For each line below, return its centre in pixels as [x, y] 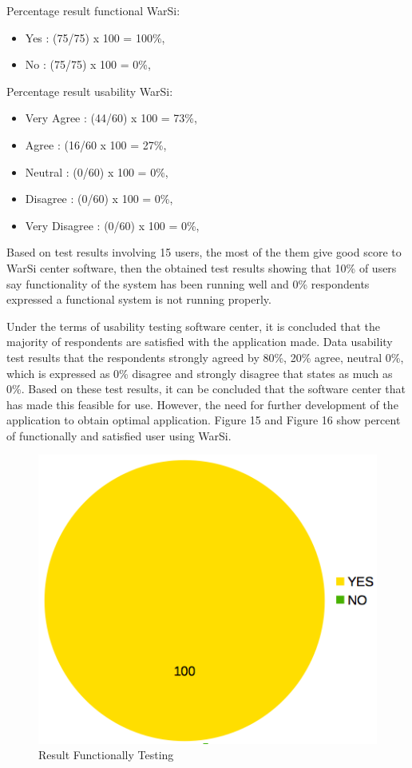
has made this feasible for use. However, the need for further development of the [202, 404]
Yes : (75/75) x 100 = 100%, [95, 37]
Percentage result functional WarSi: [93, 10]
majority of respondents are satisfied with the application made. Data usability [200, 342]
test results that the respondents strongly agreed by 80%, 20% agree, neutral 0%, [205, 357]
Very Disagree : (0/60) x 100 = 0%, [112, 225]
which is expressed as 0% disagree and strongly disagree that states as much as [200, 373]
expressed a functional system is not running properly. [139, 299]
